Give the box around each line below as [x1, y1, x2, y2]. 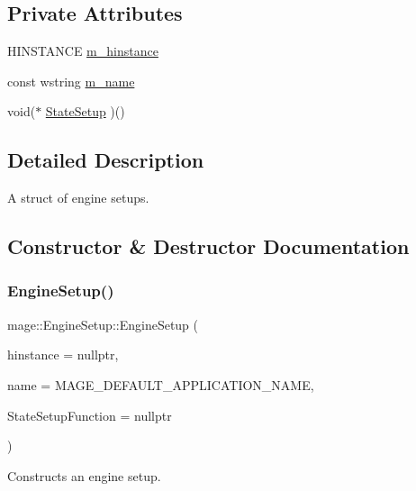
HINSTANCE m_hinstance [7, 41, 158, 60]
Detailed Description [7, 146, 204, 174]
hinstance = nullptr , [7, 345, 119, 364]
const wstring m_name [7, 71, 135, 90]
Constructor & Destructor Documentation [7, 232, 410, 260]
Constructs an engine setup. [7, 466, 161, 485]
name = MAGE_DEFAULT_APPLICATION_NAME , [7, 375, 314, 394]
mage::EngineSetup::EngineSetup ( [7, 314, 199, 333]
